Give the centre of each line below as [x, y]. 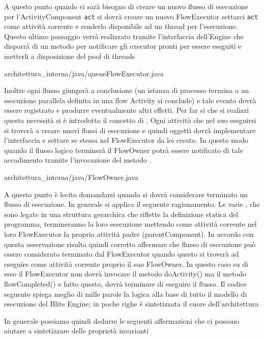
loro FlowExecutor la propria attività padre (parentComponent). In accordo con [129, 234]
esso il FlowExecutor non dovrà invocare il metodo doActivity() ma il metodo [125, 274]
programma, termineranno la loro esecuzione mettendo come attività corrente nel [130, 224]
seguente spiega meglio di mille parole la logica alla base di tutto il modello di [126, 294]
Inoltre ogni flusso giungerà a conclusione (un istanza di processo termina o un [127, 90]
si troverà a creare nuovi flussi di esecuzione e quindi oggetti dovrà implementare [130, 130]
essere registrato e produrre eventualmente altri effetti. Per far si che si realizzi [127, 110]
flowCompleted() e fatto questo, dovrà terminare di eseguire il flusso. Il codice [125, 283]
